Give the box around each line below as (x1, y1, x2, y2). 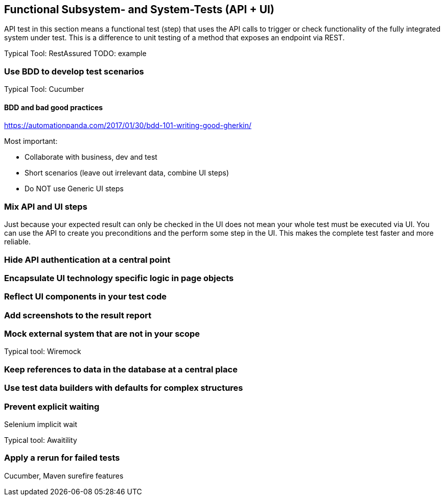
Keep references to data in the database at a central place (4, 364, 238, 374)
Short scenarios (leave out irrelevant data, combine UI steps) (25, 168, 229, 178)
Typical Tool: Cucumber (4, 85, 84, 94)
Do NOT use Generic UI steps (25, 184, 124, 193)
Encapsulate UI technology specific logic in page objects (4, 272, 234, 283)
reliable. (4, 237, 31, 246)
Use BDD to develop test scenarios (4, 66, 144, 77)
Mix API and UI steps (4, 201, 87, 212)
